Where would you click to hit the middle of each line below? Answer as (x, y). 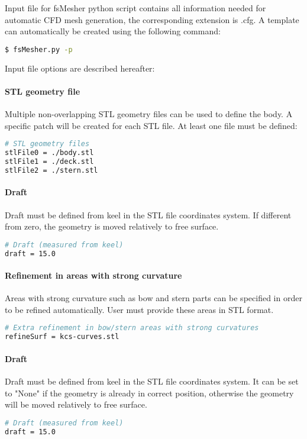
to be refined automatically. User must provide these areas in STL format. (139, 309)
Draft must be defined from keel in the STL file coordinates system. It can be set (152, 381)
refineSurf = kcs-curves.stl (62, 337)
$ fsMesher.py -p (39, 49)
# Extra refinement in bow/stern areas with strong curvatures (132, 328)
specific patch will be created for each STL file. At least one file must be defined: (151, 125)
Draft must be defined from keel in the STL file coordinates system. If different (148, 214)
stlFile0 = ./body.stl (49, 153)
